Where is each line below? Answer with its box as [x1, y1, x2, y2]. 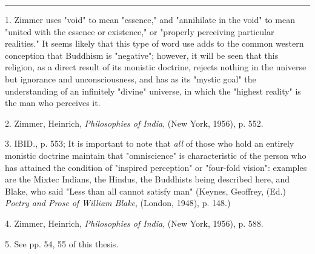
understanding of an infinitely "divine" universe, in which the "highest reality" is [5, 84, 301, 97]
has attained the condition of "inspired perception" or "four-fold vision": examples [5, 161, 307, 173]
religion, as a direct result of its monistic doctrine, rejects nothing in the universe [5, 61, 307, 73]
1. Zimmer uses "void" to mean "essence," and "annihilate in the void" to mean [5, 13, 295, 25]
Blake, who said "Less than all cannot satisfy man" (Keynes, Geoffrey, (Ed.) [5, 184, 286, 197]
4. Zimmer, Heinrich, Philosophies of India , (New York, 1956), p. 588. [5, 216, 264, 229]
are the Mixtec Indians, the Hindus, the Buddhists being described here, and [5, 173, 290, 185]
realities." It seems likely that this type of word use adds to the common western [5, 37, 304, 50]
